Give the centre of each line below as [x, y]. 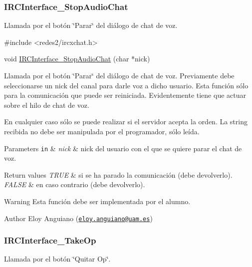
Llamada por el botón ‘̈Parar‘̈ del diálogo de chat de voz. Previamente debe [119, 75]
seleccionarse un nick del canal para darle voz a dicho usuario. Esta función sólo [126, 85]
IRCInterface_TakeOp [50, 240]
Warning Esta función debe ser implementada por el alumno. [97, 201]
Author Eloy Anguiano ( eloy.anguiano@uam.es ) [78, 218]
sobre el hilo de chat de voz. [47, 105]
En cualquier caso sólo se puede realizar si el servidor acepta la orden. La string [126, 122]
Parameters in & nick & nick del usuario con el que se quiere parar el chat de [123, 148]
